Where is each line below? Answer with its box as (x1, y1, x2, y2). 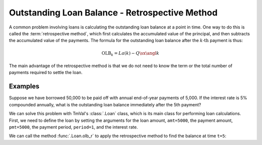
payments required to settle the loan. (9, 70, 82, 75)
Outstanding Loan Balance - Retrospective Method (9, 7, 218, 18)
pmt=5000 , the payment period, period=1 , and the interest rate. (9, 124, 138, 130)
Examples (9, 82, 40, 90)
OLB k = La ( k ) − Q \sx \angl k (101, 50, 160, 57)
